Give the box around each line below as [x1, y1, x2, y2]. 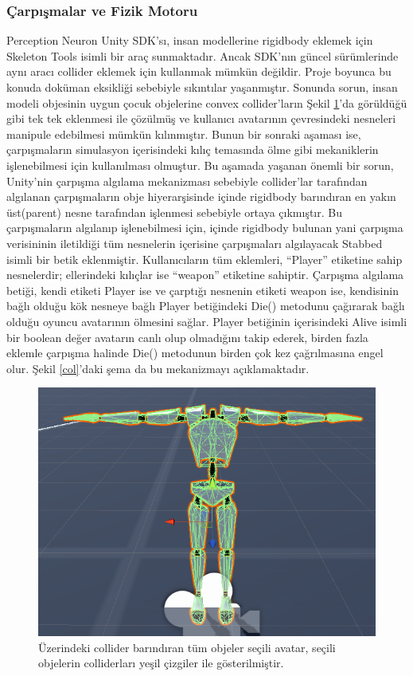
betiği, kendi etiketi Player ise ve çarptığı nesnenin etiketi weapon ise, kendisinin [6, 281, 399, 298]
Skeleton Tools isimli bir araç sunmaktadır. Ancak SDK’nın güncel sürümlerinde [6, 47, 399, 64]
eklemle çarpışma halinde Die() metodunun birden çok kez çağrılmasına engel [6, 344, 384, 361]
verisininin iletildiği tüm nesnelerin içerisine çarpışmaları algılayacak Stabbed [6, 234, 383, 251]
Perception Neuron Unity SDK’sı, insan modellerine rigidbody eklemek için [6, 32, 373, 49]
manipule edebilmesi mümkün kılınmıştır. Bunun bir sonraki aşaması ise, [6, 125, 361, 142]
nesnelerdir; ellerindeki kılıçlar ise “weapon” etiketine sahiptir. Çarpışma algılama [6, 266, 404, 283]
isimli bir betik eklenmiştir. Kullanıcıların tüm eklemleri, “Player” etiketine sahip [6, 250, 403, 267]
